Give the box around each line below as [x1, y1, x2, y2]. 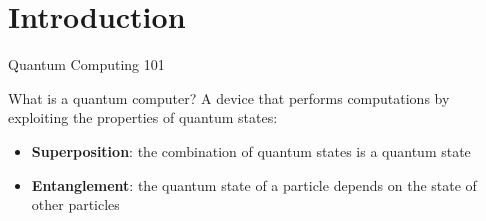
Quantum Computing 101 [8, 54, 165, 75]
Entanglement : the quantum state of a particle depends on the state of [31, 174, 477, 195]
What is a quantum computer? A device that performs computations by [8, 87, 450, 108]
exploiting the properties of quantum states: [8, 107, 278, 128]
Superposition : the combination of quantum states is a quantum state [31, 140, 471, 161]
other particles [31, 194, 120, 215]
